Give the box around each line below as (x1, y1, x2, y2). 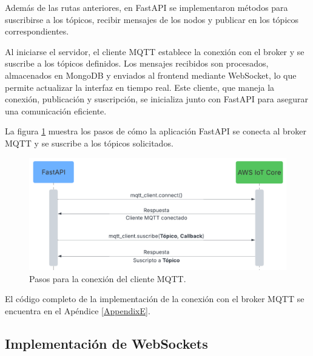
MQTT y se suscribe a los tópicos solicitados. (5, 136, 173, 149)
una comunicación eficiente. (5, 104, 107, 117)
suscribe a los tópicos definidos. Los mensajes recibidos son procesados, (5, 57, 269, 70)
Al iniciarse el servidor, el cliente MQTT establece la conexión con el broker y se (5, 45, 305, 58)
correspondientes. (5, 25, 69, 38)
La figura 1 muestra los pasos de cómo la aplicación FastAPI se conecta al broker (5, 125, 306, 137)
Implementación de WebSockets (5, 334, 208, 352)
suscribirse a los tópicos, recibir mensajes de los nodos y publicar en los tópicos (5, 13, 299, 25)
